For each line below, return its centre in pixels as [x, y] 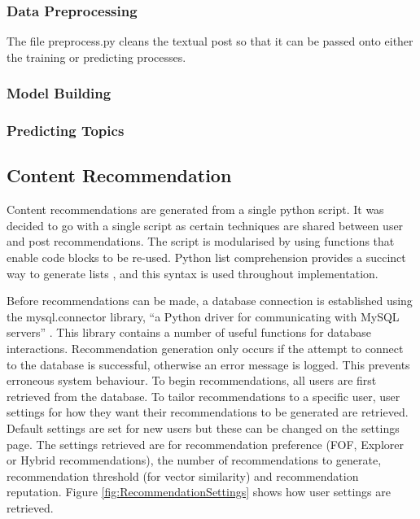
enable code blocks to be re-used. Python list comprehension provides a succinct [206, 257]
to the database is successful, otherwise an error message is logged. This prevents [208, 364]
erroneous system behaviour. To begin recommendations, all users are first [192, 380]
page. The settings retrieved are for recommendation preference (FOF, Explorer [205, 444]
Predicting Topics [66, 131]
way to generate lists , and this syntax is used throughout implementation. [192, 273]
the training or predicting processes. [96, 57]
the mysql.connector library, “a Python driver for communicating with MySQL [203, 316]
